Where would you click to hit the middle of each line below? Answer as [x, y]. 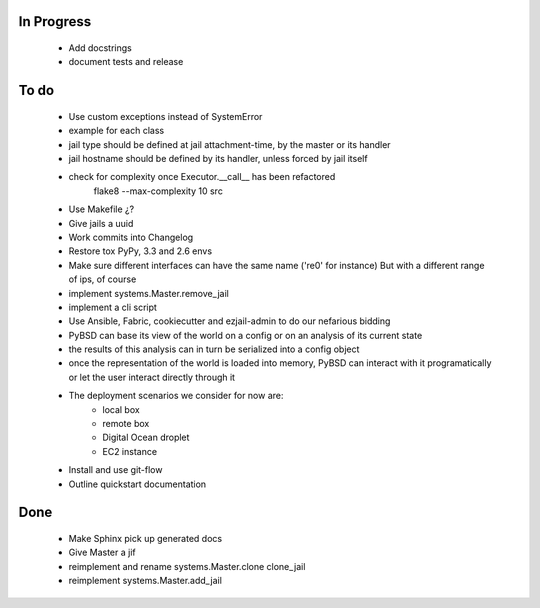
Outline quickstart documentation [137, 484]
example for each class [116, 131]
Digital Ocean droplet [146, 437]
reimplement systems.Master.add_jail [145, 581]
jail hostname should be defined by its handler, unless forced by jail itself [218, 158]
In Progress [55, 21]
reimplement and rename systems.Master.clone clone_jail [187, 566]
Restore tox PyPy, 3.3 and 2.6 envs [140, 251]
